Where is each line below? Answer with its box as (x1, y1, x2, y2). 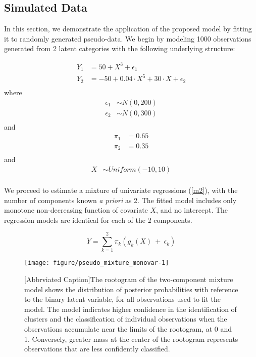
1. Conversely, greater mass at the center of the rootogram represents (24, 333, 238, 344)
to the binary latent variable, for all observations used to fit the (24, 294, 221, 304)
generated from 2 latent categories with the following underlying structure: (4, 43, 235, 54)
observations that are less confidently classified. (24, 343, 170, 354)
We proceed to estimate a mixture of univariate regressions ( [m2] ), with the (4, 184, 238, 195)
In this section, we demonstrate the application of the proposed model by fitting (4, 23, 252, 34)
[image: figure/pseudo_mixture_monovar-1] (24, 259, 169, 267)
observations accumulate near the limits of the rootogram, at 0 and (24, 324, 232, 334)
